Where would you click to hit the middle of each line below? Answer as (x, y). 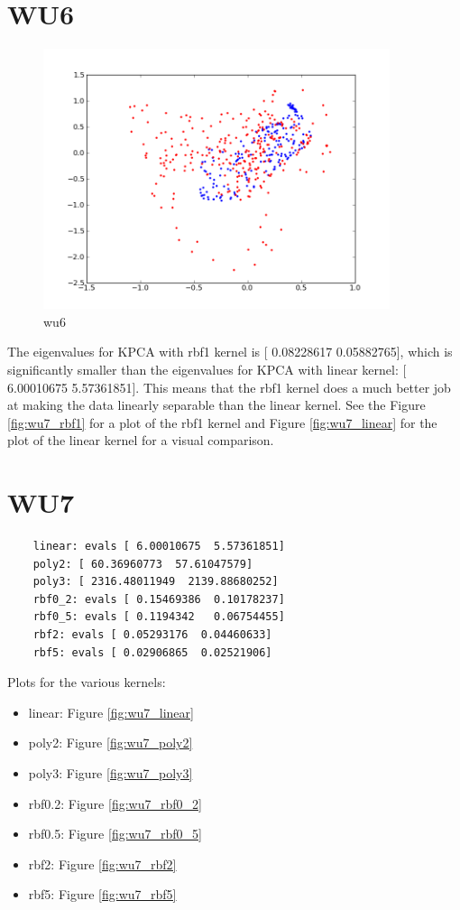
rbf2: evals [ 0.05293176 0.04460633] (152, 634)
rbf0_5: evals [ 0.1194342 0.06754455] (159, 617)
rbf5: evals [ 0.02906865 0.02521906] (152, 652)
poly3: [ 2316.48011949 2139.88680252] (156, 582)
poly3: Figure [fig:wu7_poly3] (110, 772)
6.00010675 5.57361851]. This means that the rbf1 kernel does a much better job (229, 387)
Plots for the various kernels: (87, 682)
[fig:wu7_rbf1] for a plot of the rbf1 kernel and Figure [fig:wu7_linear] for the (222, 422)
